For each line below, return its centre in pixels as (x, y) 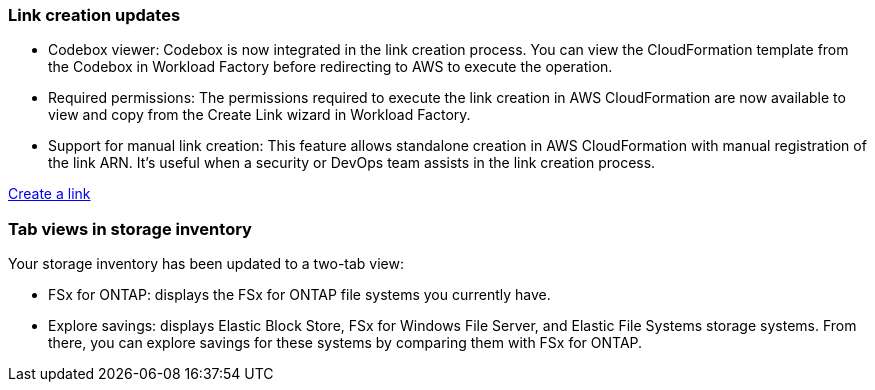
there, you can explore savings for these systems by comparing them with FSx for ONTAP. (345, 343)
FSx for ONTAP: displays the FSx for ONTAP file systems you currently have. (299, 295)
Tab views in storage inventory (130, 228)
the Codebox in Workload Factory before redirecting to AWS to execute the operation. (330, 67)
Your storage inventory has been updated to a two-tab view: (206, 264)
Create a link (49, 194)
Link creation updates (94, 15)
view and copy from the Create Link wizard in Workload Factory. (259, 115)
